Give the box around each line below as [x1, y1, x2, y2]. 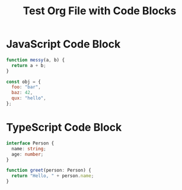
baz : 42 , [11, 90, 33, 96]
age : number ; [11, 151, 44, 157]
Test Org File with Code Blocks [23, 4, 177, 18]
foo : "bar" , [11, 84, 41, 90]
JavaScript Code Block [6, 37, 121, 51]
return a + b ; [11, 62, 46, 69]
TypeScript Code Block [6, 121, 122, 134]
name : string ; [11, 146, 46, 152]
